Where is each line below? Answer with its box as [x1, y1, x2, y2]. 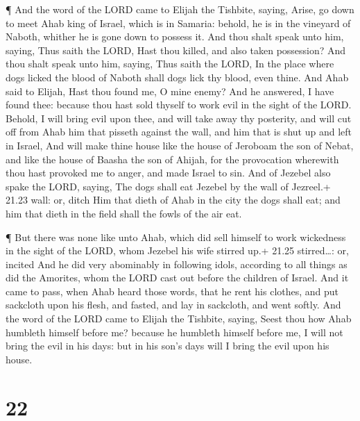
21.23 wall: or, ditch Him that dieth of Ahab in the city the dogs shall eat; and [6, 192, 341, 207]
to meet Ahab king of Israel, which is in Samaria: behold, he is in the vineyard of [6, 15, 351, 30]
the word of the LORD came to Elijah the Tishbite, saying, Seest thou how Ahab [6, 311, 352, 326]
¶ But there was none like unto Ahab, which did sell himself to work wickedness [6, 229, 346, 244]
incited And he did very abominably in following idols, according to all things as [6, 256, 348, 271]
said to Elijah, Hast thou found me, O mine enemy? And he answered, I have [6, 83, 334, 98]
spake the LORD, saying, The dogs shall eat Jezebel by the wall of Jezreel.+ [6, 179, 331, 193]
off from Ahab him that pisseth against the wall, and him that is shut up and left [6, 124, 352, 139]
